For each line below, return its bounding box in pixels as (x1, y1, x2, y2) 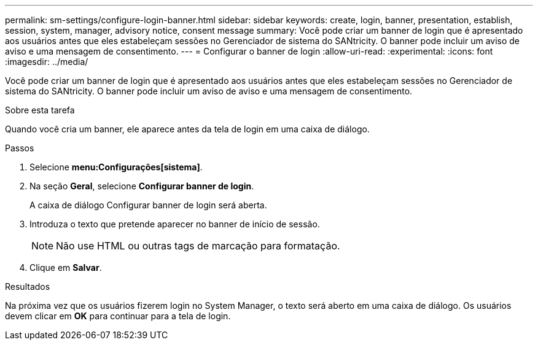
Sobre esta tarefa (5, 105, 75, 115)
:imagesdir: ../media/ (5, 56, 88, 67)
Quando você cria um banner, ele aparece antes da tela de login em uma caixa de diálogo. (5, 124, 370, 134)
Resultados (5, 281, 50, 292)
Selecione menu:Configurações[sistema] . (29, 162, 203, 172)
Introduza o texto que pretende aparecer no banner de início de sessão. (29, 219, 320, 229)
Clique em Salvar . (29, 262, 102, 273)
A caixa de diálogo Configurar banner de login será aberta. (29, 200, 267, 210)
